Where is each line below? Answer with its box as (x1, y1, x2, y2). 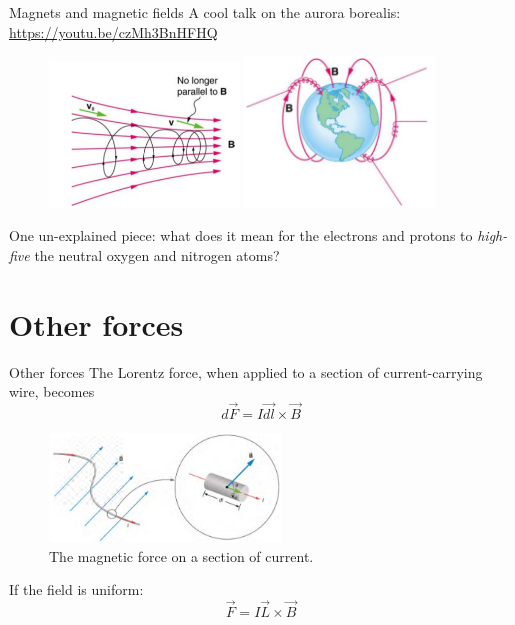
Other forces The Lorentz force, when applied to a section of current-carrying (9, 361, 483, 382)
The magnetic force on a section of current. (49, 545, 314, 566)
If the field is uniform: (9, 579, 144, 600)
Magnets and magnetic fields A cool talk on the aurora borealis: (9, 2, 401, 22)
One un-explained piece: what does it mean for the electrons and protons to (9, 225, 473, 246)
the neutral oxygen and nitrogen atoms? (34, 244, 280, 265)
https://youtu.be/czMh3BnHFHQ (9, 21, 218, 42)
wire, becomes (9, 381, 95, 402)
